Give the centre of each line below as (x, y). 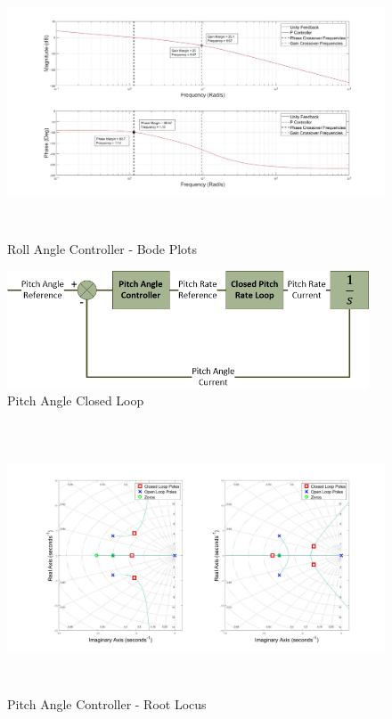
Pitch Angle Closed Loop (76, 400)
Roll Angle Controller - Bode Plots (102, 248)
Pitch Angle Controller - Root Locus (107, 703)
